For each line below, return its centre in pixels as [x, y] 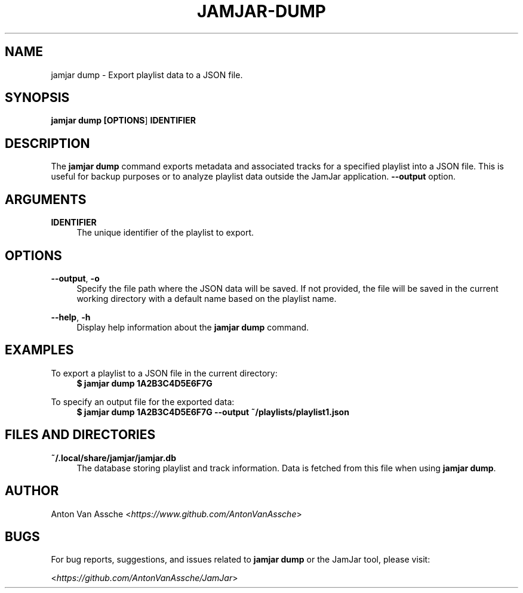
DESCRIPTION [47, 143]
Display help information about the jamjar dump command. [193, 327]
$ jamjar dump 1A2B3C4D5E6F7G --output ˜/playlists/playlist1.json [213, 412]
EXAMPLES [39, 350]
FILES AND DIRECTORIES [80, 435]
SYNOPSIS [37, 98]
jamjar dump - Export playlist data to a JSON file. [147, 75]
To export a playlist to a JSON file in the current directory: [164, 373]
